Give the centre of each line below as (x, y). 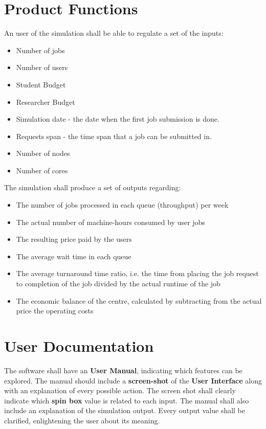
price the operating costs (55, 311)
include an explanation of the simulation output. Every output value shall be (125, 410)
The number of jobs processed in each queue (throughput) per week (122, 205)
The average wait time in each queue (74, 256)
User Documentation (79, 346)
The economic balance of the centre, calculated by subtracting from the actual (139, 300)
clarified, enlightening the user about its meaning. (82, 420)
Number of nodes (43, 153)
